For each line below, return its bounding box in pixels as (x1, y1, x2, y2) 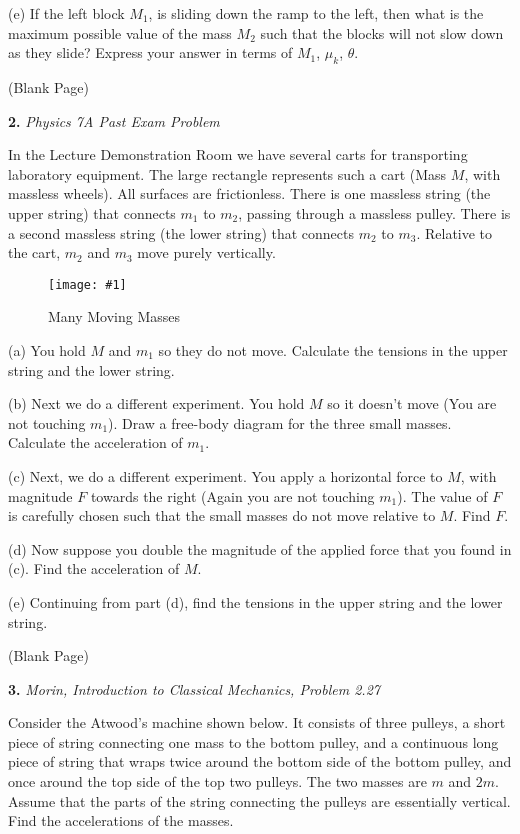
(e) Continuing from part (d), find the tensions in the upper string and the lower (8, 591, 503, 612)
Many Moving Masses (48, 306, 181, 327)
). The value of (397, 485, 488, 506)
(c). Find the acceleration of (8, 558, 180, 579)
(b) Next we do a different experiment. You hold (8, 393, 305, 414)
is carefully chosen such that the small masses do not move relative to (8, 505, 436, 526)
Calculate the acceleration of (8, 432, 183, 453)
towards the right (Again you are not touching (90, 485, 375, 506)
